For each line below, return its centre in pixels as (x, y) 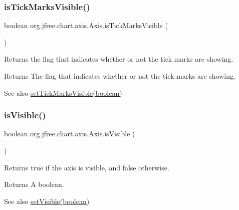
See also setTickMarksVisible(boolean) (63, 92)
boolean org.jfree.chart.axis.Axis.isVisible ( (70, 134)
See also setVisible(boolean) (47, 201)
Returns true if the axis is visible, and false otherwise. (87, 167)
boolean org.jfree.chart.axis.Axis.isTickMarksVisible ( (86, 25)
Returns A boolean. (34, 184)
